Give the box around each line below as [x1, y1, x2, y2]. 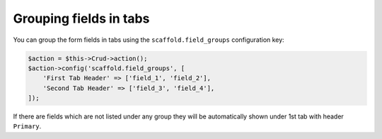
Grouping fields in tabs [13, 11, 150, 26]
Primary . [13, 122, 42, 130]
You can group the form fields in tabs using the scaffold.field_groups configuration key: [13, 35, 284, 44]
